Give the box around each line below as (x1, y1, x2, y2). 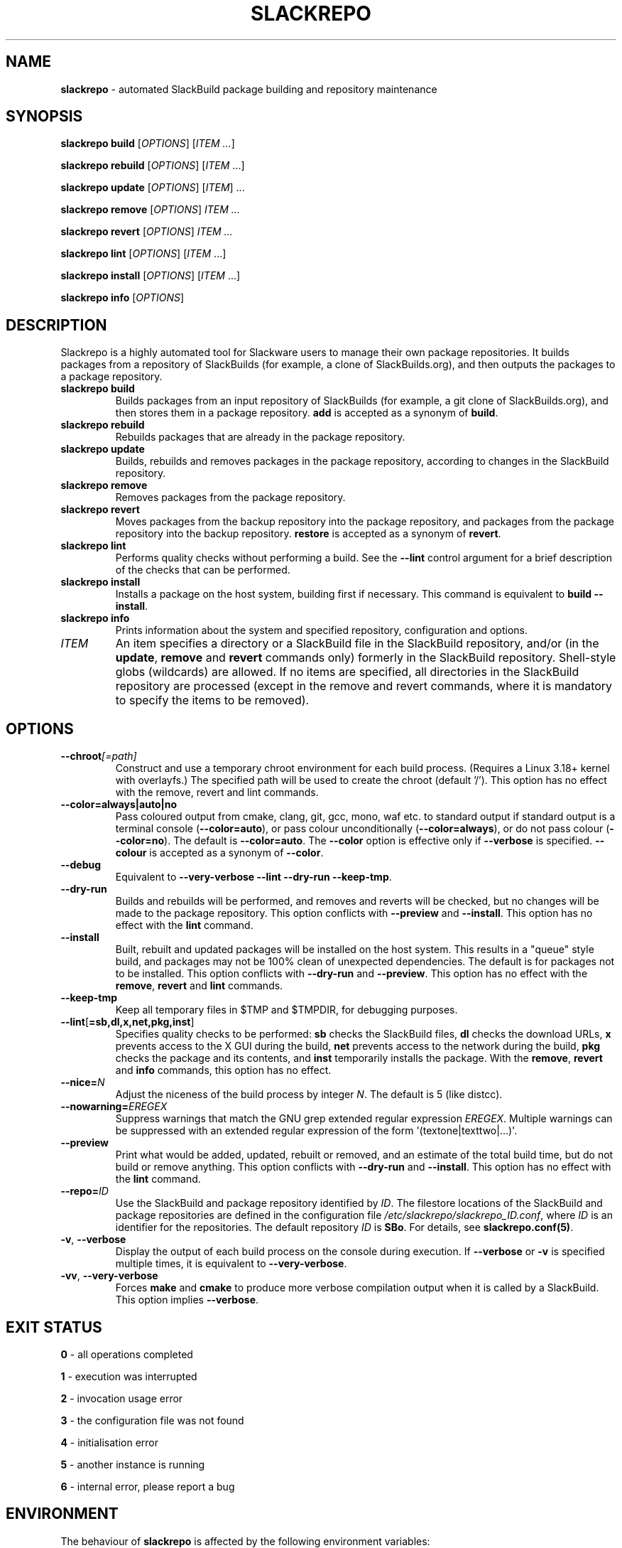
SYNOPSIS (6, 107, 83, 126)
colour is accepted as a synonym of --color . (115, 846, 324, 859)
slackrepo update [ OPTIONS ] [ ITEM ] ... (60, 181, 245, 194)
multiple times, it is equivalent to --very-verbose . (115, 1257, 347, 1270)
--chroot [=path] (60, 750, 137, 763)
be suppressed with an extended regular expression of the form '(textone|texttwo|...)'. (115, 1124, 518, 1137)
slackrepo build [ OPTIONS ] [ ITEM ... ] (60, 137, 235, 150)
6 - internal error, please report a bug (60, 1480, 235, 1493)
